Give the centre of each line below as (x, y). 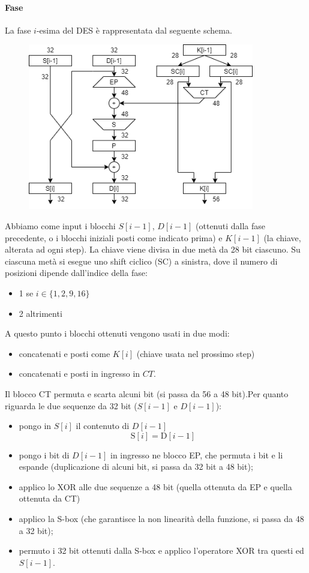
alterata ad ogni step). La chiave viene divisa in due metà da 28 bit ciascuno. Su (153, 249)
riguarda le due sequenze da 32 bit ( (71, 405)
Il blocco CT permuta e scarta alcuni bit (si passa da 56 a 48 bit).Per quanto (147, 393)
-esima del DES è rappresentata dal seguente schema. (134, 30)
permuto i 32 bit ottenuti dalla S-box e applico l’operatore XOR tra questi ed (161, 550)
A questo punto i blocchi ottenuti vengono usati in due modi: (117, 333)
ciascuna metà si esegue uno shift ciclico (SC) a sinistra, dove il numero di (141, 261)
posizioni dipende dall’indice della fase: (76, 273)
